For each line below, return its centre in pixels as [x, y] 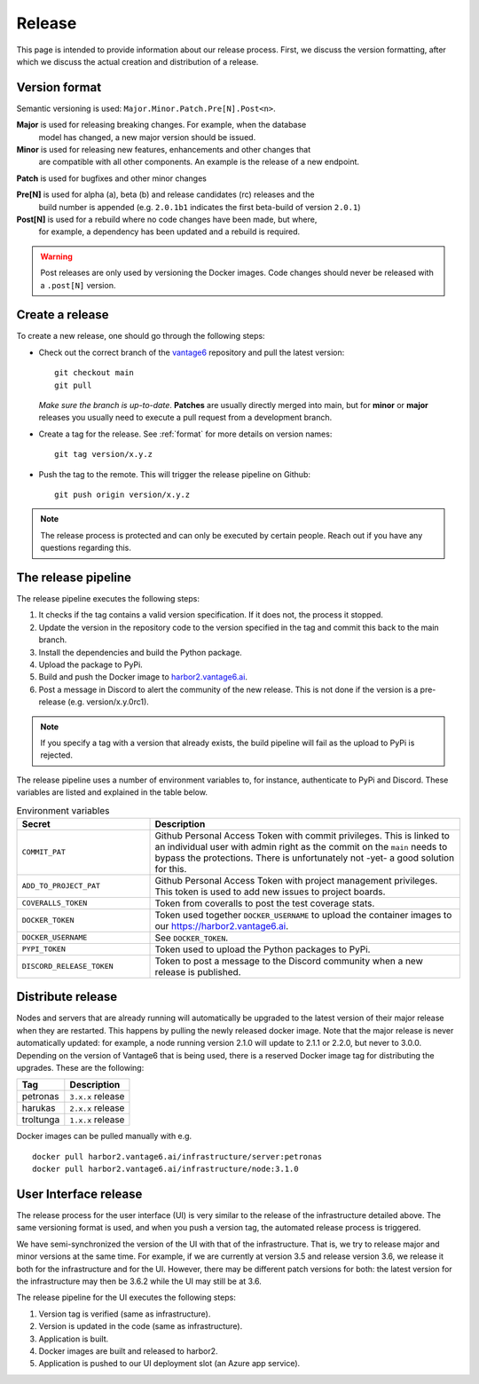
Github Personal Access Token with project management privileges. [296, 880]
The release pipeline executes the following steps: [108, 599]
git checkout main [94, 373]
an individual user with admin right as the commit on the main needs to [301, 846]
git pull [73, 385]
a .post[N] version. [78, 285]
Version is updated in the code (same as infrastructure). [141, 1326]
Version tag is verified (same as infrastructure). [125, 1314]
